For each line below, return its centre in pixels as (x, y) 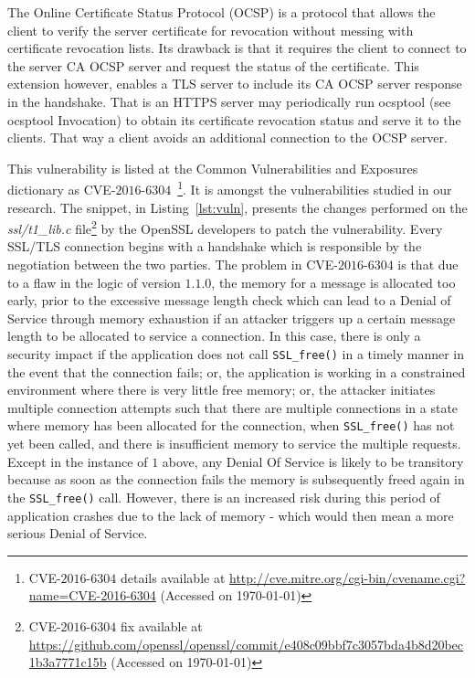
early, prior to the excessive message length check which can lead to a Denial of (229, 300)
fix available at (161, 625)
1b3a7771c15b (68, 662)
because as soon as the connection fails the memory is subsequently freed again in (236, 479)
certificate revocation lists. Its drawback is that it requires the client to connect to (237, 48)
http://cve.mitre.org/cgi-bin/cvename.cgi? (348, 577)
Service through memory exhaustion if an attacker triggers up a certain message (232, 318)
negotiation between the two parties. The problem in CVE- (173, 265)
